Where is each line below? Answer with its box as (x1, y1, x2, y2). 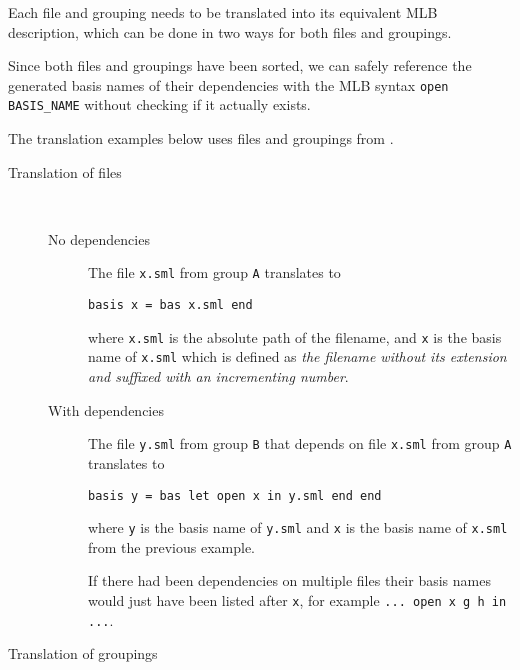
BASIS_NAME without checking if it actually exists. (8, 94, 311, 115)
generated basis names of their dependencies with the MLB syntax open (8, 74, 449, 95)
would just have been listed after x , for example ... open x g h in (88, 590, 507, 611)
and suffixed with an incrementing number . (88, 366, 349, 387)
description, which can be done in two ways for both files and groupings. (8, 21, 452, 42)
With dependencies (48, 399, 164, 420)
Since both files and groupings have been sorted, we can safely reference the (8, 55, 472, 76)
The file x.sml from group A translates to (88, 262, 341, 283)
